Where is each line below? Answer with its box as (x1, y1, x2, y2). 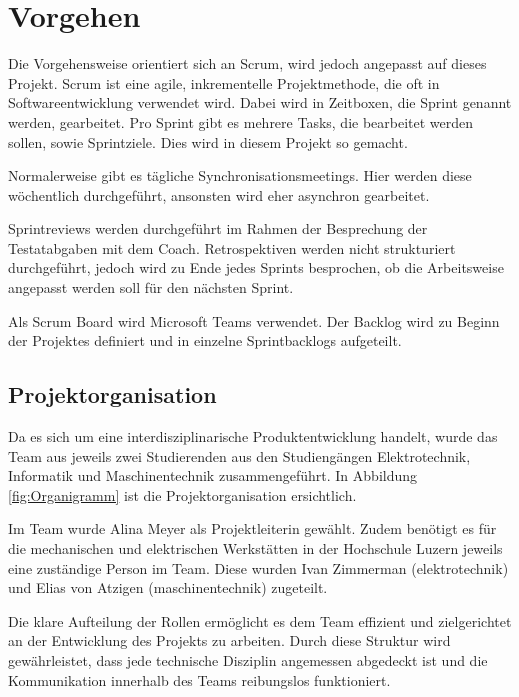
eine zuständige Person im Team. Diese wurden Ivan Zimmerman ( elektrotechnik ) (8, 557, 509, 578)
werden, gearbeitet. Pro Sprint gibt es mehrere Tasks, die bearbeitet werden (8, 111, 474, 132)
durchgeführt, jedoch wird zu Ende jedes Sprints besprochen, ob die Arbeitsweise (8, 257, 504, 278)
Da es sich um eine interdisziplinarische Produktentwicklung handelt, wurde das (8, 426, 498, 447)
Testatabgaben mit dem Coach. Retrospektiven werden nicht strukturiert (8, 237, 456, 258)
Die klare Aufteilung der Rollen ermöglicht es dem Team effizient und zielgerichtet (8, 610, 512, 631)
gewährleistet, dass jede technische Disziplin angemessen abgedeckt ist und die (8, 649, 488, 670)
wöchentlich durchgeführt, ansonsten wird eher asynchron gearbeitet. (8, 184, 430, 205)
